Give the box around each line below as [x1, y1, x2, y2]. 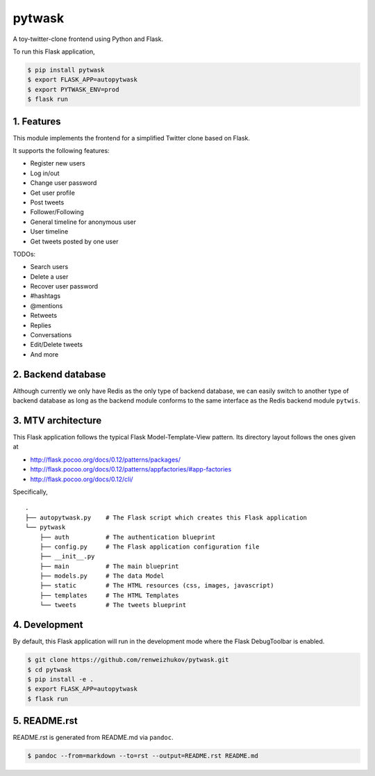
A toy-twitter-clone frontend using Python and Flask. [12, 35, 163, 43]
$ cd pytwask [27, 665, 72, 674]
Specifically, [12, 487, 48, 496]
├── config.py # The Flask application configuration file [39, 542, 260, 551]
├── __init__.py [39, 553, 95, 560]
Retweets [30, 312, 58, 320]
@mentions [30, 301, 63, 309]
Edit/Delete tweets [30, 341, 83, 349]
